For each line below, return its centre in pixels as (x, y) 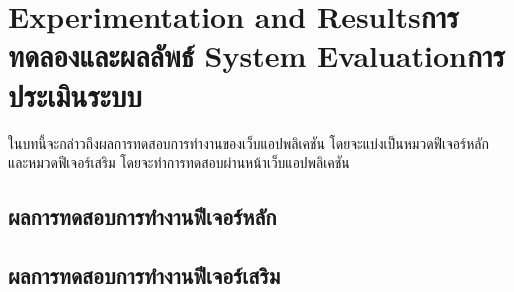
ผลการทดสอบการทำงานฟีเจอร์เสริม (144, 274)
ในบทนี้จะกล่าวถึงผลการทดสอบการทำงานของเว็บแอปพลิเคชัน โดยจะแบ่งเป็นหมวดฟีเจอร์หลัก (248, 142)
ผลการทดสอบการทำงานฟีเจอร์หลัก (142, 216)
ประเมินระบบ (75, 94)
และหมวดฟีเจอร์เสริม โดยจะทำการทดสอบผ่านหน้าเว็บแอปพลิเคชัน (179, 162)
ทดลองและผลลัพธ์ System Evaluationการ (256, 55)
